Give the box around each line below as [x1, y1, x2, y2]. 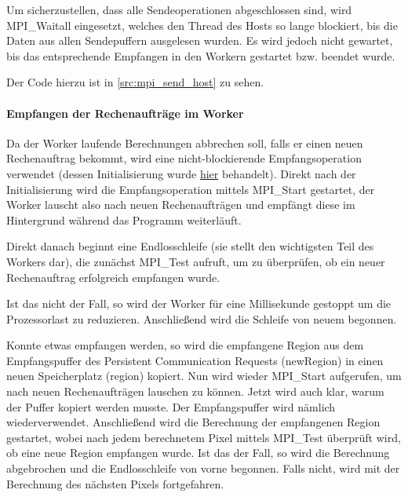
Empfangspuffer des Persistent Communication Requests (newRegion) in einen [6, 352, 384, 368]
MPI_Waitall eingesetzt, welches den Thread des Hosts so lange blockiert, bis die [6, 16, 398, 33]
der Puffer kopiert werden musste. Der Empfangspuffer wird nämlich [6, 398, 336, 415]
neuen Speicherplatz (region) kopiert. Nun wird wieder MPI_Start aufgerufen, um [6, 367, 402, 384]
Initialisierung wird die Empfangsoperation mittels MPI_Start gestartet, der [6, 181, 375, 197]
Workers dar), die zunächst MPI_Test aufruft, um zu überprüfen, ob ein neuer [6, 253, 385, 269]
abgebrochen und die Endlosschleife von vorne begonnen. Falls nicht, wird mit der [6, 460, 400, 477]
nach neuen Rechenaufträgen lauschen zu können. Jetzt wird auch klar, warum [6, 383, 384, 400]
